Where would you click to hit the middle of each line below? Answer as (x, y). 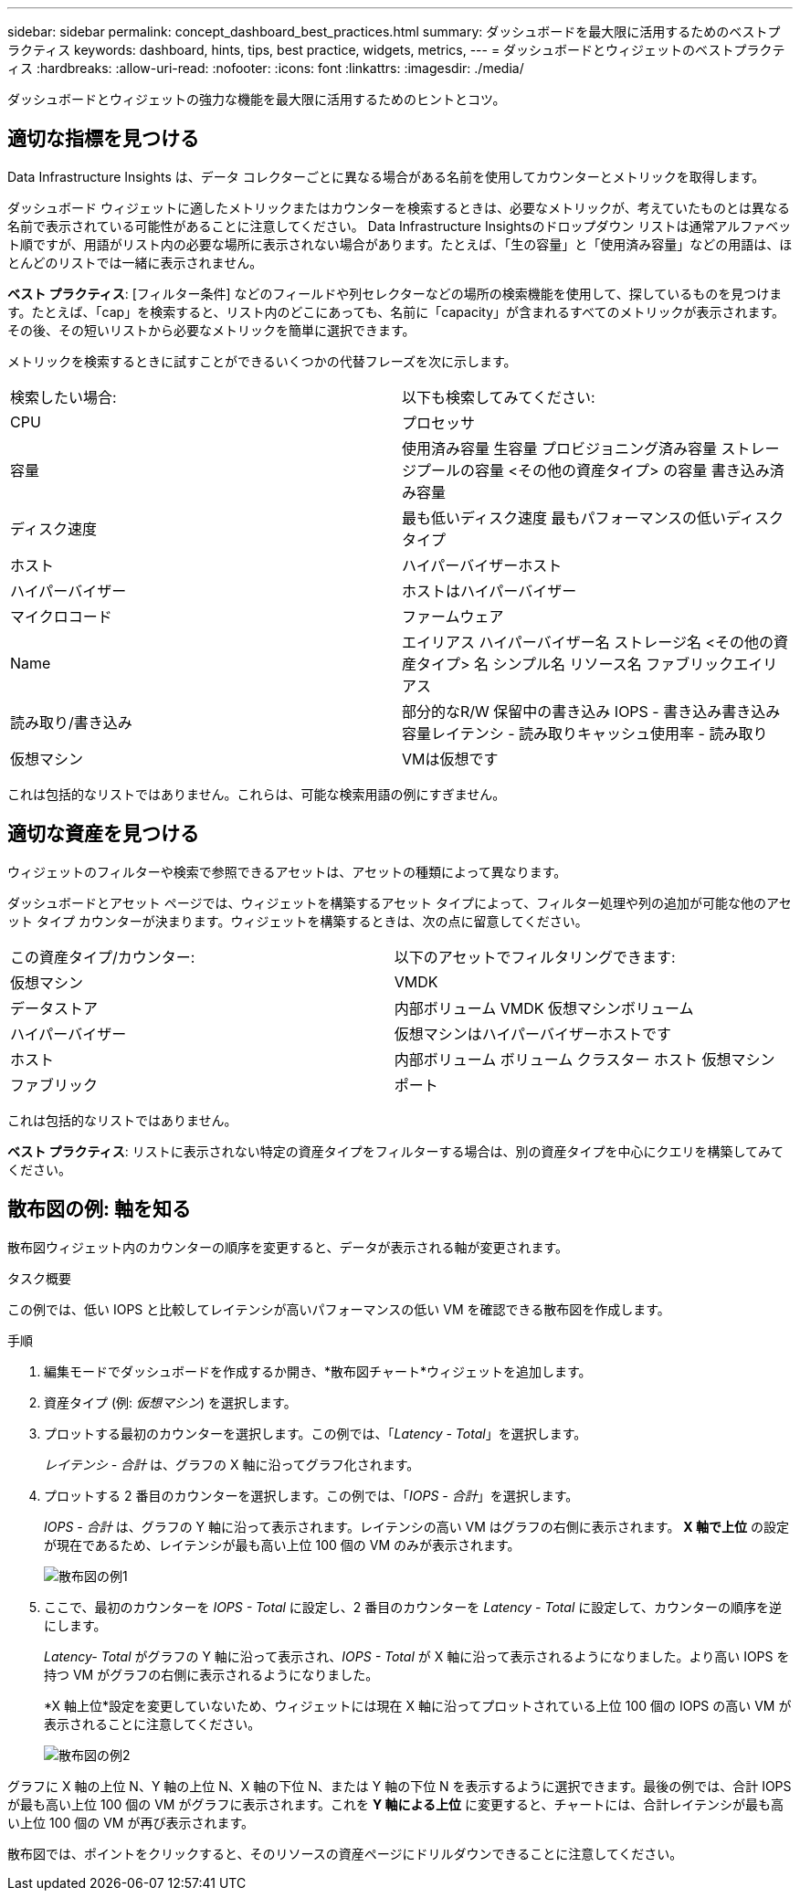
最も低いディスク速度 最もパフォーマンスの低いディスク (593, 517)
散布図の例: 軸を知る (99, 1209)
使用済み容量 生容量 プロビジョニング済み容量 (560, 448)
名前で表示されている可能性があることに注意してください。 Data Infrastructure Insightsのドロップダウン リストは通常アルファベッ (400, 226)
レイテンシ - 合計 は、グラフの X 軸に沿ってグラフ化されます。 (232, 1464)
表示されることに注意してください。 (153, 1724)
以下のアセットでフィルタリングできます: (535, 957)
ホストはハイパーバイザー (489, 590)
